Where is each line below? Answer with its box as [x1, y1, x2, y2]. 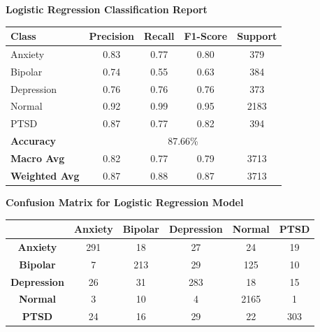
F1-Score [184, 29, 228, 43]
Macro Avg [10, 151, 65, 165]
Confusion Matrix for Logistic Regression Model [6, 194, 244, 209]
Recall [144, 29, 175, 43]
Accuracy [10, 133, 57, 148]
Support [237, 29, 277, 43]
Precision [89, 29, 135, 43]
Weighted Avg [10, 168, 80, 182]
